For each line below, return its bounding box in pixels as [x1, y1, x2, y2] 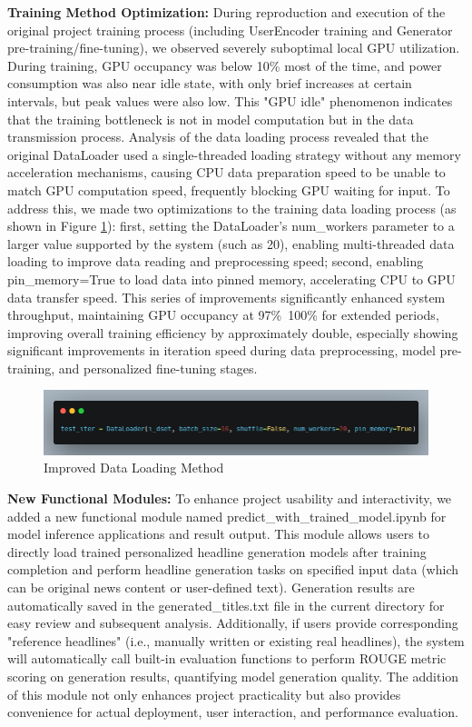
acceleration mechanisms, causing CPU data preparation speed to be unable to [7, 163, 446, 182]
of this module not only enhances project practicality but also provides [7, 684, 401, 703]
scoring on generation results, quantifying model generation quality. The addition [7, 666, 459, 685]
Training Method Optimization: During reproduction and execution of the [7, 3, 446, 21]
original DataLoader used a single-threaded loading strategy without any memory [7, 144, 461, 164]
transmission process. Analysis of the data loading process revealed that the [7, 127, 429, 146]
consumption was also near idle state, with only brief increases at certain [7, 74, 412, 93]
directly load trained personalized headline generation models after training [7, 542, 427, 561]
